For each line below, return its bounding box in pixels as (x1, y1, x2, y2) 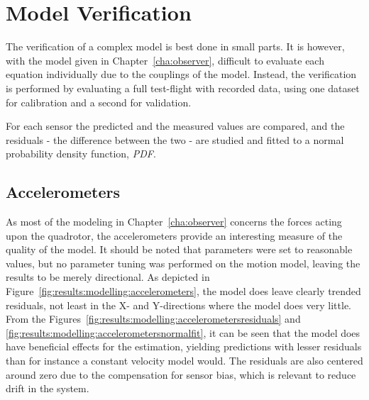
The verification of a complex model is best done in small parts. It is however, (6, 39, 345, 54)
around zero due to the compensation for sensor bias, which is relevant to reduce (6, 367, 356, 382)
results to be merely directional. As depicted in (6, 270, 210, 284)
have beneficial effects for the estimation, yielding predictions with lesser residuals (6, 339, 362, 354)
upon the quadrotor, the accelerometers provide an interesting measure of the (6, 228, 343, 243)
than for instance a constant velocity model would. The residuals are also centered (6, 353, 363, 368)
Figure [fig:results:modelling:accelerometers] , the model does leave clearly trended (6, 284, 361, 299)
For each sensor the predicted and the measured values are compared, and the (6, 118, 345, 133)
